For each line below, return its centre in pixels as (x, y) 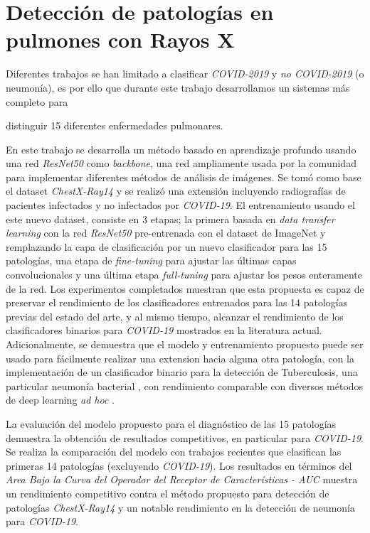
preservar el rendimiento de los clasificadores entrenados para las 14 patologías (177, 302)
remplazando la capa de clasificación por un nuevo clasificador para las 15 (166, 246)
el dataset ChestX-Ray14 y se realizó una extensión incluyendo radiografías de (176, 191)
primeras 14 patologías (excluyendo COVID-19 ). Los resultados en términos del (179, 465)
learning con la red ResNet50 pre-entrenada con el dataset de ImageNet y (166, 233)
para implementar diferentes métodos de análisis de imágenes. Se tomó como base (184, 177)
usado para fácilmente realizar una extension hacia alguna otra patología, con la (180, 358)
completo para (37, 101)
